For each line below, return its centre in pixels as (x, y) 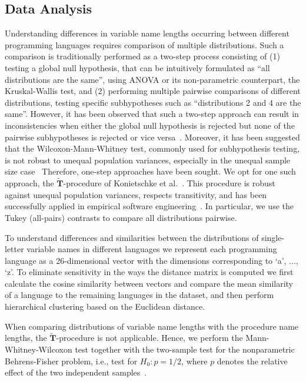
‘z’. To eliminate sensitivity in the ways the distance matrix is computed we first (149, 272)
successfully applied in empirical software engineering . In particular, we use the (149, 206)
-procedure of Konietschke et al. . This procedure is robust (169, 183)
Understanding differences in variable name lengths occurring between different (147, 33)
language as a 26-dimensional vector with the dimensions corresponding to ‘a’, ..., (152, 260)
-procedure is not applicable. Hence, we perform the (149, 338)
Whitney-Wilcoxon (39, 349)
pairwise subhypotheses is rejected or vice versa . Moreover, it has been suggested (152, 137)
